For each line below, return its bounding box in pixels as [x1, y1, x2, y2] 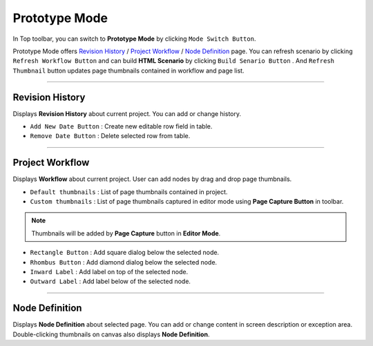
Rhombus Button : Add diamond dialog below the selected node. [30, 258, 218, 266]
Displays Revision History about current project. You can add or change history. [12, 109, 242, 117]
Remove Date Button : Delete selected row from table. [30, 132, 191, 140]
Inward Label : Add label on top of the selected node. [30, 268, 189, 276]
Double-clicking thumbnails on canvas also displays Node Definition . [12, 330, 210, 338]
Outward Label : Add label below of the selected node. [30, 277, 191, 286]
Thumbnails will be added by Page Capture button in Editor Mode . [31, 229, 221, 238]
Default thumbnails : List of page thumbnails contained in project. [30, 187, 228, 196]
